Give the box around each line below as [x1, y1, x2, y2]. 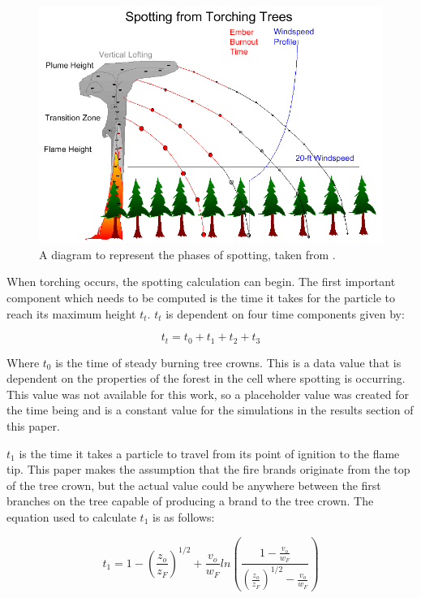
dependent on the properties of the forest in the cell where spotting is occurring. [6, 370, 406, 387]
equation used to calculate [6, 508, 136, 525]
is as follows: [152, 508, 215, 525]
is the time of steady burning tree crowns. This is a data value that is [55, 353, 402, 370]
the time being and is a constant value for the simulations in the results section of [6, 401, 414, 418]
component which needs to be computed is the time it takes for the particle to [6, 288, 395, 305]
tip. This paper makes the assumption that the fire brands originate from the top [6, 461, 410, 478]
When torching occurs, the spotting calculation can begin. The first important [6, 273, 396, 290]
